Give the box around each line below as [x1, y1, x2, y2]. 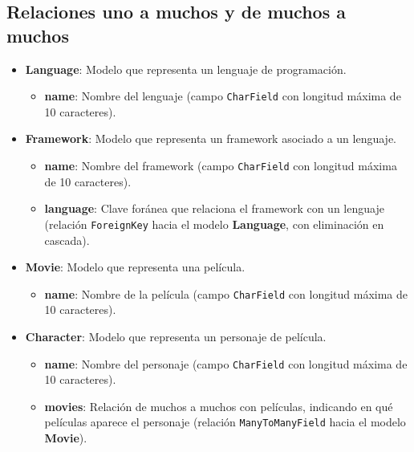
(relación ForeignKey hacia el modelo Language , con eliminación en [44, 215, 384, 232]
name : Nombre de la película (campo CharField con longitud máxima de [44, 285, 408, 302]
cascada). [44, 231, 90, 248]
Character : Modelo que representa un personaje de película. [25, 328, 327, 344]
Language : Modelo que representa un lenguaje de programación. [25, 60, 347, 77]
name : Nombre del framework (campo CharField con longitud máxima [44, 157, 397, 174]
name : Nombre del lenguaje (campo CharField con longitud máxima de [44, 88, 401, 104]
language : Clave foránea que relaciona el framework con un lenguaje [44, 200, 384, 217]
